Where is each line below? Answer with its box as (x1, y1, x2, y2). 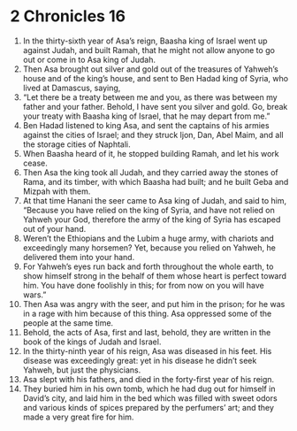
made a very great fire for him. (22, 412, 134, 422)
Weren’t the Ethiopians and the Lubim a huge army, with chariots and (22, 233, 275, 243)
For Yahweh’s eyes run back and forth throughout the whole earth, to (22, 261, 274, 272)
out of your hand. (22, 223, 87, 234)
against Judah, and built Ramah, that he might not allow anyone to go (22, 44, 275, 55)
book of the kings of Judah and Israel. (22, 336, 162, 347)
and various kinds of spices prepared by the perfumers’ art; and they (22, 402, 275, 412)
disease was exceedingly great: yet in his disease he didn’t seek (22, 355, 257, 366)
